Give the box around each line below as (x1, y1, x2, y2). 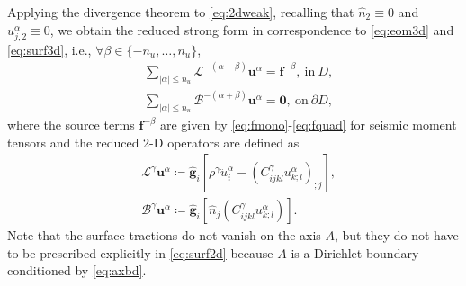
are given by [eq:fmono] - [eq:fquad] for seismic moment (160, 115, 457, 133)
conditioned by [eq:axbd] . (7, 261, 147, 280)
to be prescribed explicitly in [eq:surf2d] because (7, 243, 273, 262)
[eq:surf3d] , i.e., (7, 40, 92, 58)
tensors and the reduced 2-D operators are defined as (7, 132, 300, 151)
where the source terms (7, 115, 135, 133)
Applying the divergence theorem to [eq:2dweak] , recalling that (7, 3, 354, 21)
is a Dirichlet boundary (291, 243, 419, 262)
